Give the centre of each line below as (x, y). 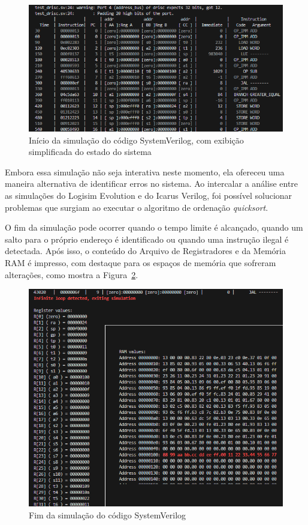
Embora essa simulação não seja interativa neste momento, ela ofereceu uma (145, 171)
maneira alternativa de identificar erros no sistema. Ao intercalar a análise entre (152, 184)
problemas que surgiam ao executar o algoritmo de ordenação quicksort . (137, 207)
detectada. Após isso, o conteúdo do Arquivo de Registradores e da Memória (145, 251)
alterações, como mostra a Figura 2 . (72, 274)
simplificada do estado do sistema (90, 152)
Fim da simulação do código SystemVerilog (108, 514)
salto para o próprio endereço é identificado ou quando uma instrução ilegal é (147, 239)
